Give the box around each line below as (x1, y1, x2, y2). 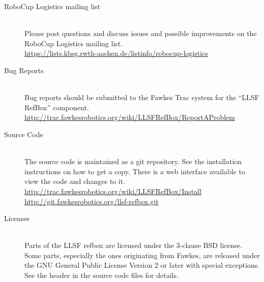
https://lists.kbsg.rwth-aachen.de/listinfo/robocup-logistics (24, 48, 208, 58)
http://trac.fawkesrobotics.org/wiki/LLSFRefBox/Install (24, 185, 201, 196)
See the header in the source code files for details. (24, 270, 179, 280)
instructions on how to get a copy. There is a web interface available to (24, 166, 245, 176)
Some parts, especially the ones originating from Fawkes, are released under (24, 249, 260, 260)
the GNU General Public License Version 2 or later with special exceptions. (24, 260, 260, 270)
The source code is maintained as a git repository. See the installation (24, 156, 242, 167)
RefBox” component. (24, 102, 89, 112)
